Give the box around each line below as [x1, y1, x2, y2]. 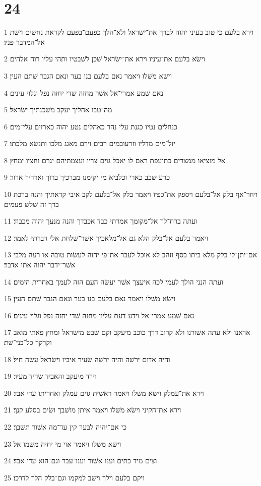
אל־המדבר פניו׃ [4, 36, 45, 47]
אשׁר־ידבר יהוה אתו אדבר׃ [4, 259, 76, 270]
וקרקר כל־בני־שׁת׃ [4, 337, 52, 347]
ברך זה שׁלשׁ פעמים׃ [4, 198, 59, 209]
